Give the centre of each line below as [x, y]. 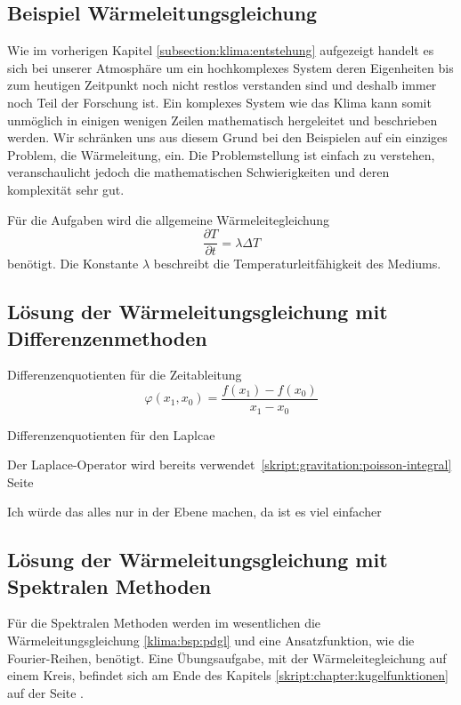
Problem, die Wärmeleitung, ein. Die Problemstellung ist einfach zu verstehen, [221, 154]
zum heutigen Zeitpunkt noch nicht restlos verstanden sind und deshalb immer [222, 85]
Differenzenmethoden [107, 337]
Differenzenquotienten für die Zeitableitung [125, 375]
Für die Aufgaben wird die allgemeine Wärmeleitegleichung [169, 219]
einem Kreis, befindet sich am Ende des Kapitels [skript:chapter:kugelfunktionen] [228, 675]
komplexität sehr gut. [66, 189]
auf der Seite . [45, 692]
